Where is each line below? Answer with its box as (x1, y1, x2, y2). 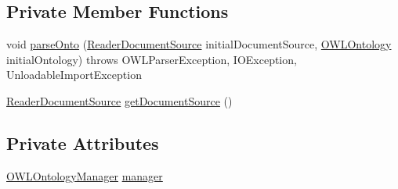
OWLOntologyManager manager (6, 167, 163, 184)
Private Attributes (6, 130, 159, 155)
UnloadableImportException (6, 66, 142, 83)
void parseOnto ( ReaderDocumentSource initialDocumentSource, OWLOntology (6, 36, 392, 52)
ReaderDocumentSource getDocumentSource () (6, 92, 233, 109)
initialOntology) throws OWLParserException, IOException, (6, 51, 297, 67)
